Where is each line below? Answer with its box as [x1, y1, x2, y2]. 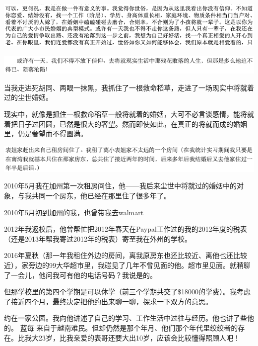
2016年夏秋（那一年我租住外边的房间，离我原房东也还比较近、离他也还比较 [4, 250, 247, 260]
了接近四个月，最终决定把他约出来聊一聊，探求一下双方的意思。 [4, 296, 212, 306]
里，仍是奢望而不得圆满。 [4, 128, 87, 139]
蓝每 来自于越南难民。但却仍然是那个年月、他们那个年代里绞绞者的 [20, 322, 238, 333]
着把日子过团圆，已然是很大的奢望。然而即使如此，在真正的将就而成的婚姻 [4, 118, 247, 129]
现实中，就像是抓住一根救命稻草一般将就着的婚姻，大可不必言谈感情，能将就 [4, 108, 254, 119]
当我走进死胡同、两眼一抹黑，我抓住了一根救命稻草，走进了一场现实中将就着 [4, 82, 254, 92]
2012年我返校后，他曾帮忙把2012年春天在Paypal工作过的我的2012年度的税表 [4, 224, 247, 234]
